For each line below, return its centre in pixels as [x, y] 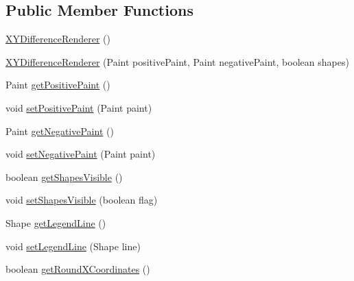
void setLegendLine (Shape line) [73, 246]
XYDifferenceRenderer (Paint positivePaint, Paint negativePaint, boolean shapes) [177, 61]
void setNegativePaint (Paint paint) [81, 154]
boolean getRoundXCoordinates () [78, 269]
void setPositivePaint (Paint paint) [79, 107]
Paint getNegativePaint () [60, 131]
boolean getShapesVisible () [64, 176]
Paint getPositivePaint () [58, 85]
